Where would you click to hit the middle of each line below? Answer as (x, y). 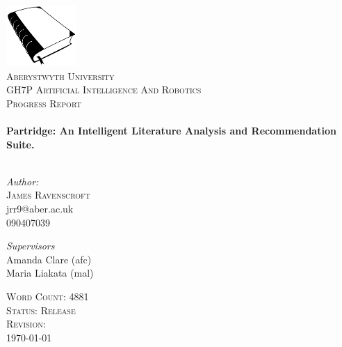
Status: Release (41, 310)
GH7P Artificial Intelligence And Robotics (104, 90)
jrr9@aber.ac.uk (40, 208)
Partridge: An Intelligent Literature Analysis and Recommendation (171, 131)
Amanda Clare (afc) (49, 259)
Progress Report (44, 103)
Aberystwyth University (60, 76)
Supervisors (31, 246)
